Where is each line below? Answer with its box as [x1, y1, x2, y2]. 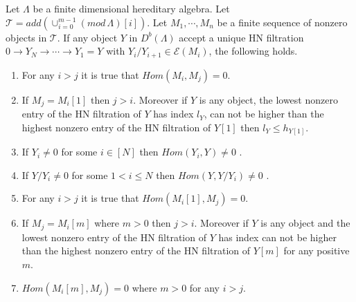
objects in [6, 30, 47, 44]
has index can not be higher [218, 229, 337, 244]
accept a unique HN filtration [179, 30, 304, 44]
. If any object [57, 30, 118, 44]
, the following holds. [208, 44, 298, 58]
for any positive [283, 243, 350, 258]
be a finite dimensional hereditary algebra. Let [33, 1, 230, 15]
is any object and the [260, 216, 350, 230]
